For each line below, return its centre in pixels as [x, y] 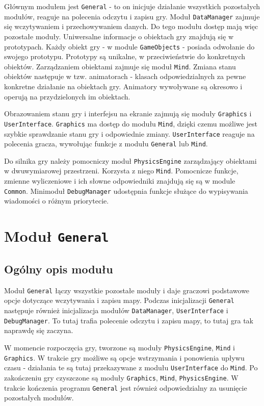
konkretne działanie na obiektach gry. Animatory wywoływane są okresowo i [123, 86]
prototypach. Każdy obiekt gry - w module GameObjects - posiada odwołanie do [129, 46]
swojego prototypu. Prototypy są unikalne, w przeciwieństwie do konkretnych [125, 56]
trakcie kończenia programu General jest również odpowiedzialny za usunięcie [126, 387]
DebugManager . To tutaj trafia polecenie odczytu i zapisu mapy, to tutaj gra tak [129, 320]
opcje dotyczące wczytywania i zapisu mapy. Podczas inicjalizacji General [119, 300]
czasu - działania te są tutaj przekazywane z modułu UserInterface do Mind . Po [131, 367]
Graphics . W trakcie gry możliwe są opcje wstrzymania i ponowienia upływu [124, 357]
